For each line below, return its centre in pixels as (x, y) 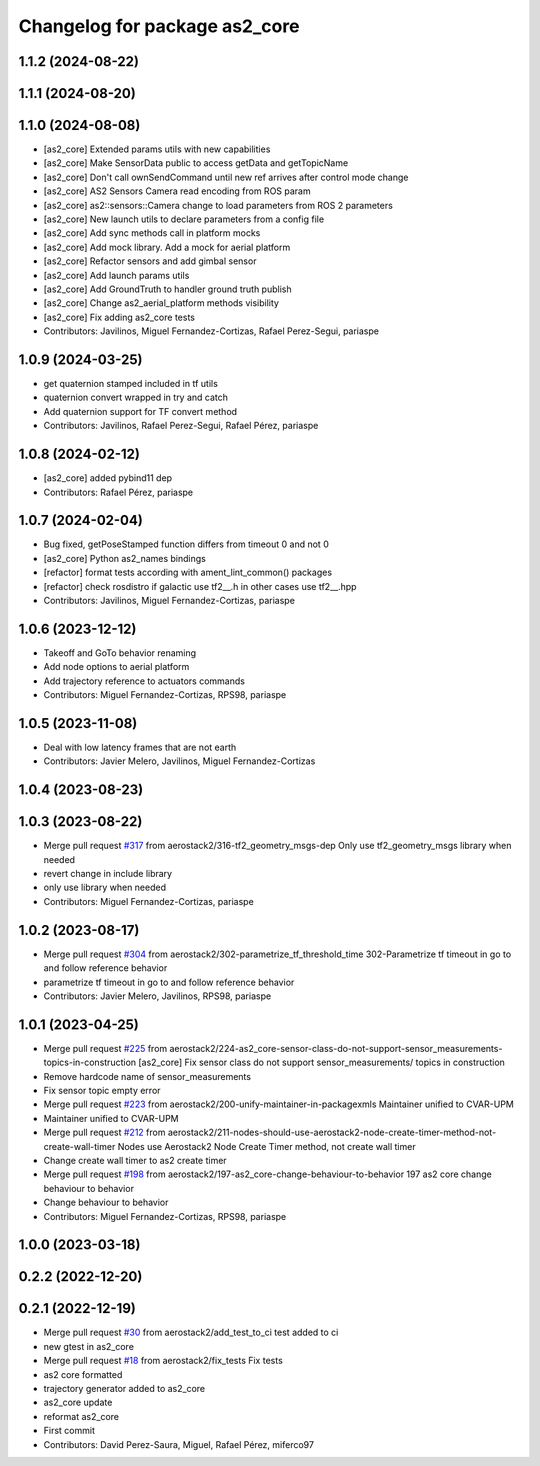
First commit (69, 1431)
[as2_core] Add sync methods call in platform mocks (152, 233)
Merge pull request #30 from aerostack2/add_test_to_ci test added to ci (191, 1332)
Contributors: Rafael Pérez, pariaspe (118, 492)
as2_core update (78, 1402)
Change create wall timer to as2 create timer (135, 1160)
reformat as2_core (81, 1416)
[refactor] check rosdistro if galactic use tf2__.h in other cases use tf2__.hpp (200, 586)
